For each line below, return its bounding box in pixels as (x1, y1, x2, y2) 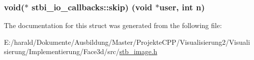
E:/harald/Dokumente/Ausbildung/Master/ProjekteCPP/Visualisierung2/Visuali (4, 36, 250, 47)
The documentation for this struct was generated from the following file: (4, 20, 222, 30)
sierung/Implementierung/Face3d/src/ (4, 46, 120, 57)
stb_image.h (119, 46, 158, 57)
